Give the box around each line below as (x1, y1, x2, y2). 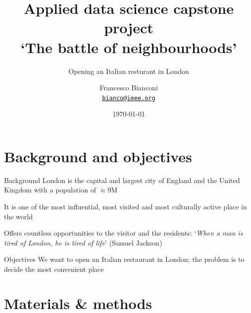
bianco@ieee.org (102, 94, 155, 102)
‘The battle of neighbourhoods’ (20, 37, 237, 57)
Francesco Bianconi (100, 82, 158, 93)
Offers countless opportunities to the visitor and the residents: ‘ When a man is (4, 228, 243, 238)
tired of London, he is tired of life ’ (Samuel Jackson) (4, 237, 162, 248)
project (104, 17, 153, 38)
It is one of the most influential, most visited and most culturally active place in (4, 201, 247, 212)
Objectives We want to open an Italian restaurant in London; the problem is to (4, 254, 245, 264)
